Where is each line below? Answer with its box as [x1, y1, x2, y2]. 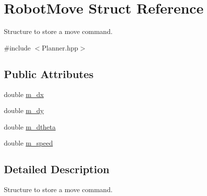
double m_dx [4, 89, 44, 99]
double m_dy [4, 105, 44, 115]
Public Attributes [4, 66, 94, 81]
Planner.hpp [42, 42, 78, 52]
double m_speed [4, 138, 53, 148]
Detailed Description [4, 162, 110, 177]
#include [4, 42, 31, 52]
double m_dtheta [4, 121, 56, 131]
